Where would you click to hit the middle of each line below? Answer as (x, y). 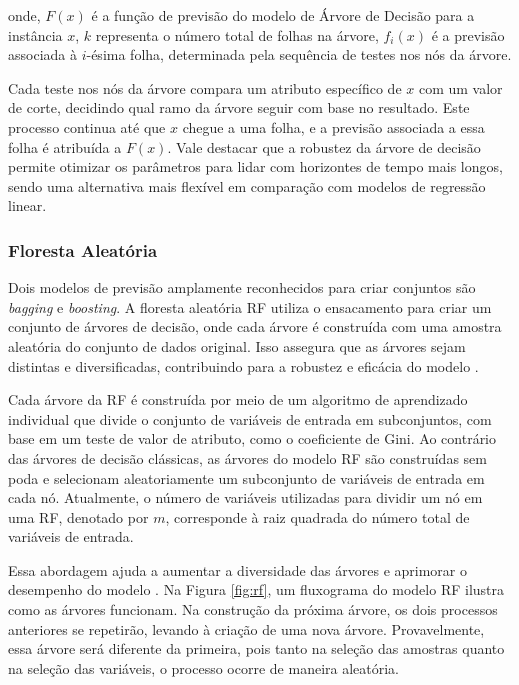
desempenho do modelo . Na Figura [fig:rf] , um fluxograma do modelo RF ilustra (256, 589)
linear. (27, 205)
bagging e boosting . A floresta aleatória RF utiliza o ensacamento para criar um (250, 306)
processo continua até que (87, 126)
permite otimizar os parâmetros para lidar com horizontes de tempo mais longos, (255, 166)
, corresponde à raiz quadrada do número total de (317, 516)
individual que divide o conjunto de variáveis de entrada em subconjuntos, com (250, 418)
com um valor (460, 87)
